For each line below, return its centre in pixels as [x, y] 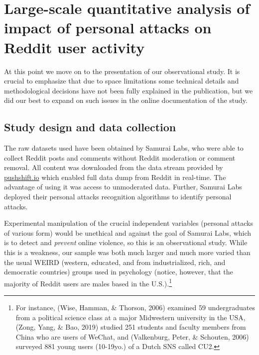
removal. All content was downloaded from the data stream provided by [114, 167]
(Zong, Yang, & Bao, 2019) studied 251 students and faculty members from [131, 327]
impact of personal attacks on [108, 28]
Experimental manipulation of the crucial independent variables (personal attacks [129, 223]
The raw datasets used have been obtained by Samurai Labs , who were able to [124, 148]
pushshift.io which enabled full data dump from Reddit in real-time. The [115, 177]
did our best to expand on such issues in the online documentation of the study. [126, 100]
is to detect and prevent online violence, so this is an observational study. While [126, 242]
